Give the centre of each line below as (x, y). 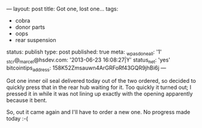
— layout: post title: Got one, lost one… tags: (62, 9)
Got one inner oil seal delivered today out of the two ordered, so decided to (101, 81)
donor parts (30, 27)
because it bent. (27, 101)
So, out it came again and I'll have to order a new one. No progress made (99, 112)
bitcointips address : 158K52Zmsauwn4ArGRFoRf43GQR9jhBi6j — (86, 68)
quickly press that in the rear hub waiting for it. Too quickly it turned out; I (99, 87)
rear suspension (36, 40)
